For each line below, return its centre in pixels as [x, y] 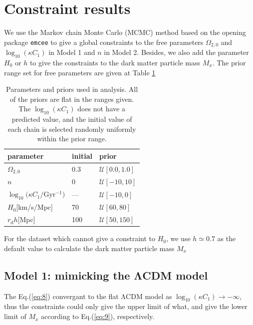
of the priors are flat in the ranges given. [72, 99]
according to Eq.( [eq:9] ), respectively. [98, 316]
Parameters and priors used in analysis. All [72, 89]
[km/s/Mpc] [34, 207]
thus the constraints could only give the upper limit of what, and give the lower [126, 306]
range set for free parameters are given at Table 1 [80, 72]
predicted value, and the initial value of [72, 119]
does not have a [101, 109]
